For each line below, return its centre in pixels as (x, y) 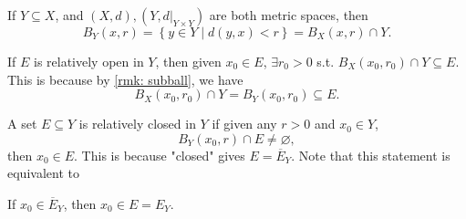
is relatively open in (89, 61)
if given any (244, 124)
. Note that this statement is (371, 155)
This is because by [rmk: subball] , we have (125, 79)
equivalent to (43, 173)
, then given (188, 61)
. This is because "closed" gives (160, 155)
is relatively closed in (137, 124)
